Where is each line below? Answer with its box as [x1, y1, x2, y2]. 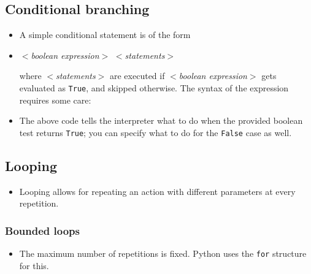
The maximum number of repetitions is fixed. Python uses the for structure [19, 247, 307, 260]
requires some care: [19, 93, 91, 106]
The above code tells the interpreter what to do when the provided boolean [19, 114, 303, 127]
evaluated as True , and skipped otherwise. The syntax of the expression [19, 81, 289, 94]
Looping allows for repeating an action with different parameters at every [19, 185, 296, 197]
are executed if [110, 69, 165, 82]
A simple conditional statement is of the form [19, 28, 191, 41]
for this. [19, 259, 49, 272]
